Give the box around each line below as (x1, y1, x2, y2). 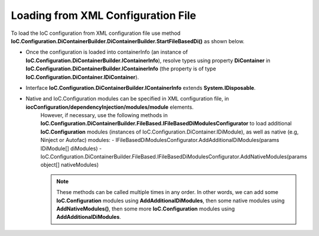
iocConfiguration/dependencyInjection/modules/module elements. (25, 104, 194, 111)
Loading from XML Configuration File (11, 9, 197, 22)
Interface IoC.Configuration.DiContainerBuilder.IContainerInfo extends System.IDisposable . (25, 84, 256, 91)
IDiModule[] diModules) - (40, 145, 102, 152)
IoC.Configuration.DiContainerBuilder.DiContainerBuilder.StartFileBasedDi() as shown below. (11, 37, 245, 44)
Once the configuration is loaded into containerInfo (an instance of (25, 49, 188, 56)
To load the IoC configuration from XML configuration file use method (11, 30, 181, 37)
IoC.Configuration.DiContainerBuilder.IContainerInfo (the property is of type (25, 65, 216, 72)
